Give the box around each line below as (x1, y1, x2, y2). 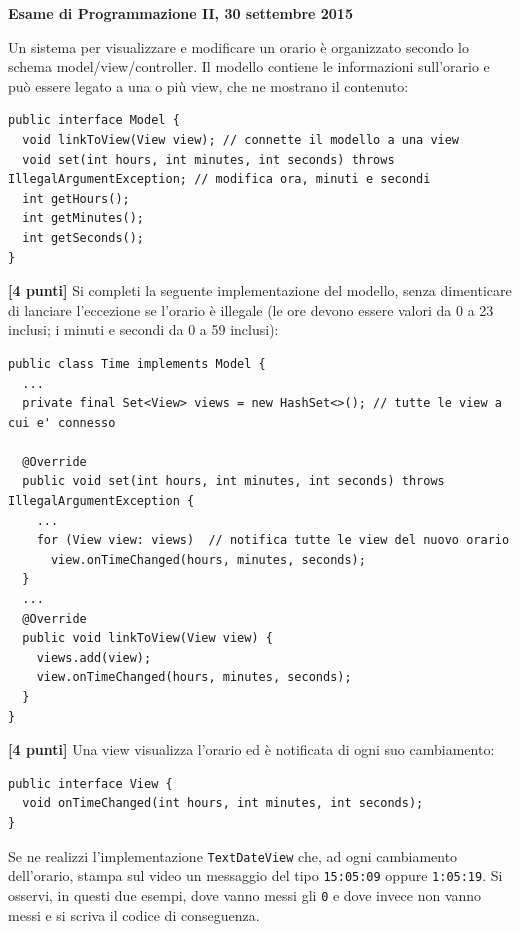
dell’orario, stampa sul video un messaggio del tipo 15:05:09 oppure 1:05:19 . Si (8, 865, 503, 886)
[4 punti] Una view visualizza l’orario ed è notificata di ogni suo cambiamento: (8, 739, 495, 760)
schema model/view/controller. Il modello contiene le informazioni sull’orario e (8, 56, 490, 77)
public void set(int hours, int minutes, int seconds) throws (22, 474, 445, 489)
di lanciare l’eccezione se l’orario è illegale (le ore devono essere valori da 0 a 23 (8, 299, 494, 320)
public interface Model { (8, 113, 180, 128)
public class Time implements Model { (8, 356, 266, 371)
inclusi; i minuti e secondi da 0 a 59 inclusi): (8, 319, 279, 340)
